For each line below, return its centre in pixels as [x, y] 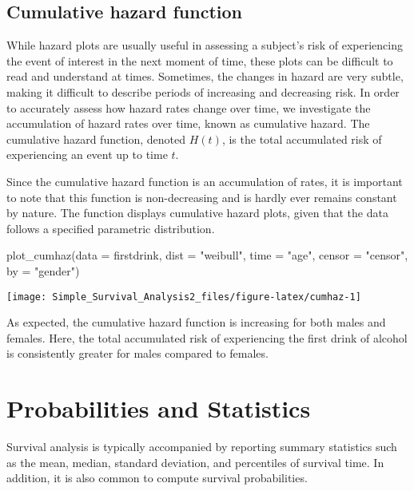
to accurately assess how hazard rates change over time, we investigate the [189, 107]
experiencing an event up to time [87, 154]
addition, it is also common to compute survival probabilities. [157, 478]
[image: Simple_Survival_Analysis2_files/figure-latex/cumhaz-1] [184, 297]
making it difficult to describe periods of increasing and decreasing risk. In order [203, 91]
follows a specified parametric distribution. [111, 228]
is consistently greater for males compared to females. [137, 353]
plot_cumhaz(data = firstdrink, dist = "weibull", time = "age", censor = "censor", [207, 255]
